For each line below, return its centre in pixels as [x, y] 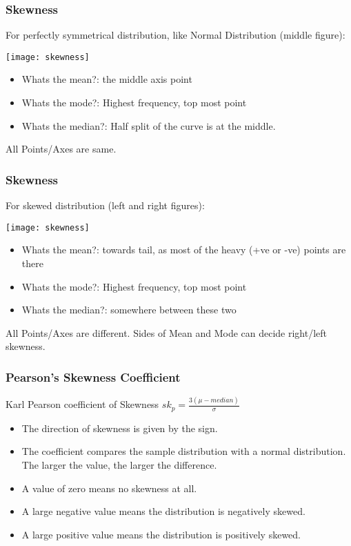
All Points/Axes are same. [61, 149]
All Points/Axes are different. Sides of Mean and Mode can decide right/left [167, 332]
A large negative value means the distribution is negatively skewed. [163, 511]
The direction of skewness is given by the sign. [120, 428]
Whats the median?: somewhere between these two [129, 310]
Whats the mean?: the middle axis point [107, 79]
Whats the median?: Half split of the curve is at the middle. [149, 125]
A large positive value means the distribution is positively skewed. [161, 534]
